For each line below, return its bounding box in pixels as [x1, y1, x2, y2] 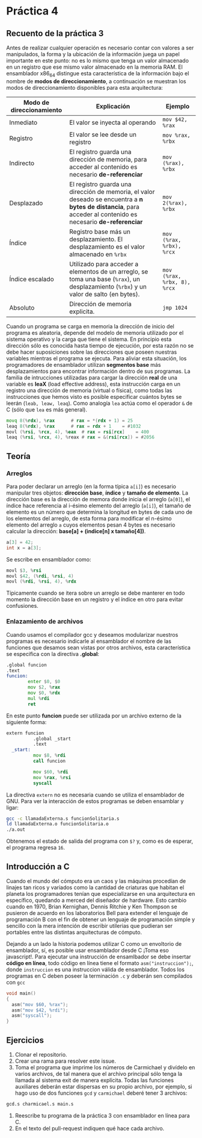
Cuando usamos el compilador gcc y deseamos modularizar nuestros [6, 631, 179, 638]
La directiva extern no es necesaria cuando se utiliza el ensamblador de [6, 791, 185, 798]
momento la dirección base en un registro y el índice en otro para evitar [6, 596, 183, 603]
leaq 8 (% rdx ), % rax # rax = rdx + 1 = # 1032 [6, 423, 141, 429]
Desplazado [9, 199, 43, 207]
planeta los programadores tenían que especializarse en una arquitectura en [6, 890, 195, 897]
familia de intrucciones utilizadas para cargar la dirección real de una [6, 374, 177, 381]
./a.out [6, 827, 26, 833]
